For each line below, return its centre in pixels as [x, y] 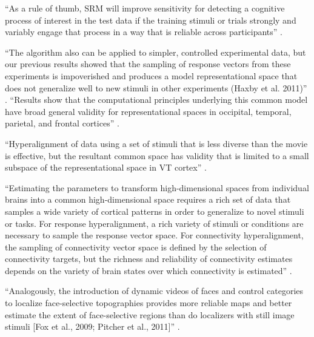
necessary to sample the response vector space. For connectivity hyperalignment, [154, 235]
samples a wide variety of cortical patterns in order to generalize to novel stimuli [155, 211]
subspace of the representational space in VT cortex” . [106, 167]
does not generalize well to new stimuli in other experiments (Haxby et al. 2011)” [156, 87]
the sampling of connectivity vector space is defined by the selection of [136, 247]
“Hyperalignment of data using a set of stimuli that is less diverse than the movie [156, 143]
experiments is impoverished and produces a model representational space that [151, 75]
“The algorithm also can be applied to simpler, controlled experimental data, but [155, 52]
